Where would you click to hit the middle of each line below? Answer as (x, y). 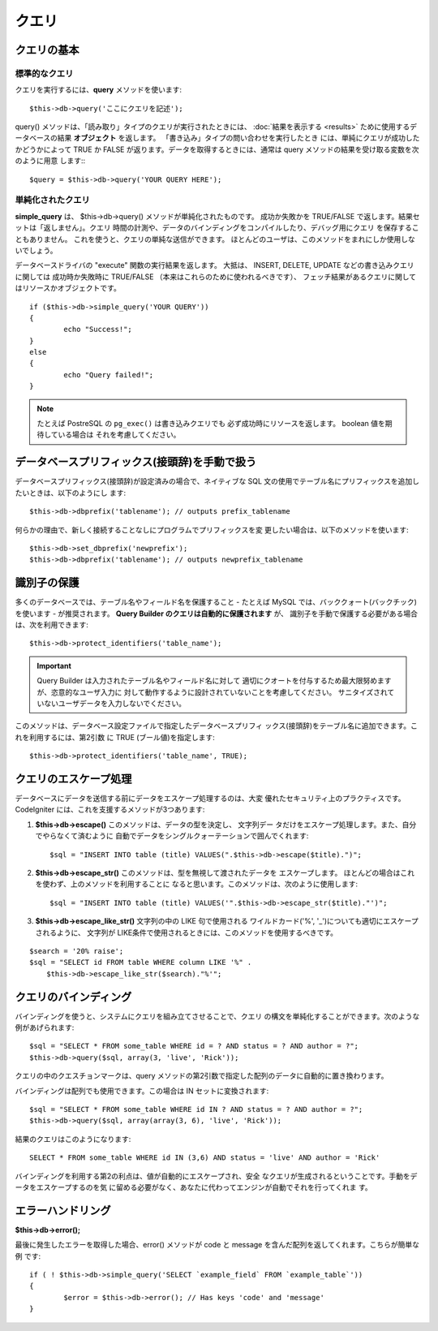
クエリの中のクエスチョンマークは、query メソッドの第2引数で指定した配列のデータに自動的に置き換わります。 (202, 1076)
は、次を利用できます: (52, 624)
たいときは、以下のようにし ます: (70, 493)
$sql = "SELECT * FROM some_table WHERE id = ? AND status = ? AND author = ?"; (194, 1046)
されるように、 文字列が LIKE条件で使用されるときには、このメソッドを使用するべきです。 (187, 933)
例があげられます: (45, 1027)
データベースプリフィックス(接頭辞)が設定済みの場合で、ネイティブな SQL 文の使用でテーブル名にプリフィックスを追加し (217, 481)
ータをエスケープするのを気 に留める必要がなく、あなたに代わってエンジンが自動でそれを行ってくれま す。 (193, 1187)
